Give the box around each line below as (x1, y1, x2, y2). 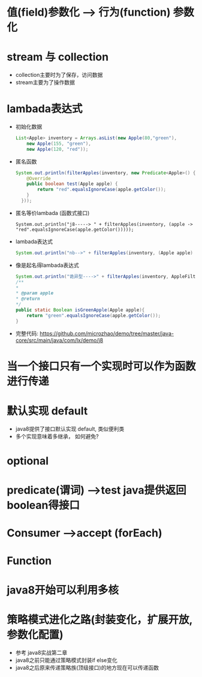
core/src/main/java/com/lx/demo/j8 (15, 336, 104, 344)
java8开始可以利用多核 (7, 583, 119, 597)
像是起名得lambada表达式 (15, 261, 80, 269)
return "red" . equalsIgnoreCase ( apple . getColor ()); (37, 187, 167, 193)
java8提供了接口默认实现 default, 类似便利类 (15, 425, 125, 433)
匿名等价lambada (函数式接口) (15, 209, 90, 216)
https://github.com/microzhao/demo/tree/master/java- (39, 330, 174, 337)
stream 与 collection (7, 50, 109, 64)
